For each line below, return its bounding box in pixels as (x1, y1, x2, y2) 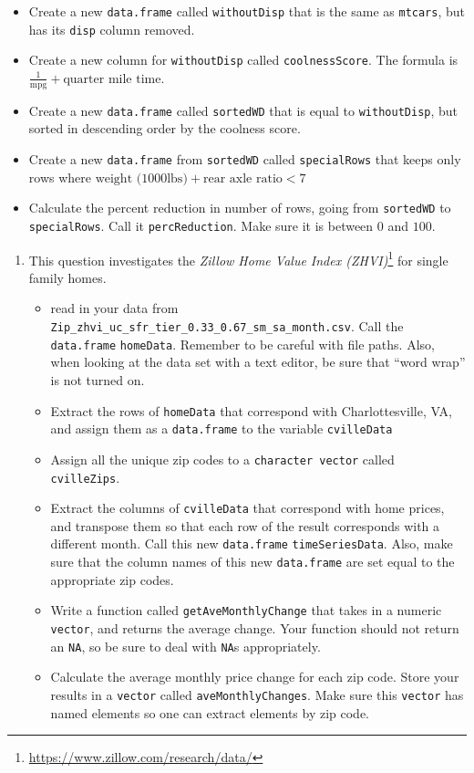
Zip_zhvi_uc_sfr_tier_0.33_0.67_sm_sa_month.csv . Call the (50, 317, 404, 336)
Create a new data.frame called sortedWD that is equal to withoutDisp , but (28, 100, 459, 120)
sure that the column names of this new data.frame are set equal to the (50, 552, 455, 571)
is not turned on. (50, 370, 145, 389)
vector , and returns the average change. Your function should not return (50, 618, 459, 637)
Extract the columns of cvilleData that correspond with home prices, (50, 498, 445, 517)
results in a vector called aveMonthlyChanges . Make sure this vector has (50, 684, 464, 704)
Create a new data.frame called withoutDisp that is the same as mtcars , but (28, 2, 465, 20)
